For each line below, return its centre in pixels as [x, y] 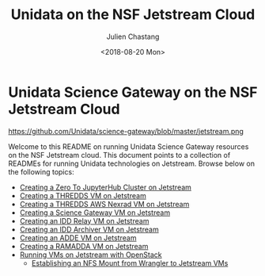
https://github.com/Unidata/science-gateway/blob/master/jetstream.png [126, 131]
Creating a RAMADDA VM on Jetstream [84, 246]
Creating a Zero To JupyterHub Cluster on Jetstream [106, 187]
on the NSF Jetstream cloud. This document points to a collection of [119, 155]
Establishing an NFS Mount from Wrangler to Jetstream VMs [130, 263]
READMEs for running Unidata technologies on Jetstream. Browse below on [132, 163]
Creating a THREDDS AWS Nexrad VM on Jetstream [104, 204]
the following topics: [41, 171]
